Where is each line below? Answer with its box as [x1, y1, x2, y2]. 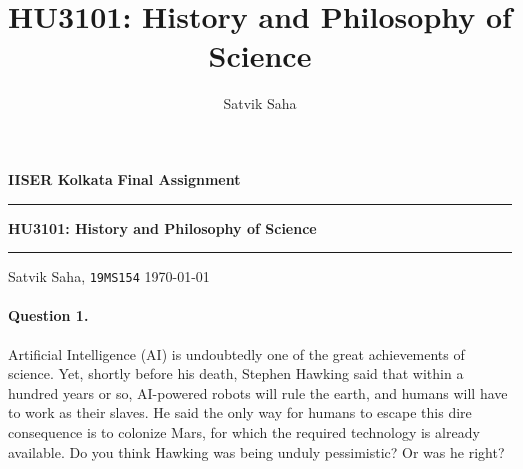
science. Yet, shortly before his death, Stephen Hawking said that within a [8, 363, 464, 384]
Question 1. [8, 305, 89, 326]
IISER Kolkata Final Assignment [8, 168, 241, 189]
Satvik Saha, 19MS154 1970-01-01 [8, 266, 210, 287]
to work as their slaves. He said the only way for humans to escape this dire [8, 402, 472, 423]
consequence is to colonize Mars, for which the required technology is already [8, 421, 480, 442]
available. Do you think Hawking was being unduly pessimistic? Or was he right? [8, 441, 505, 462]
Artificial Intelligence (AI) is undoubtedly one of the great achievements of [8, 343, 465, 364]
